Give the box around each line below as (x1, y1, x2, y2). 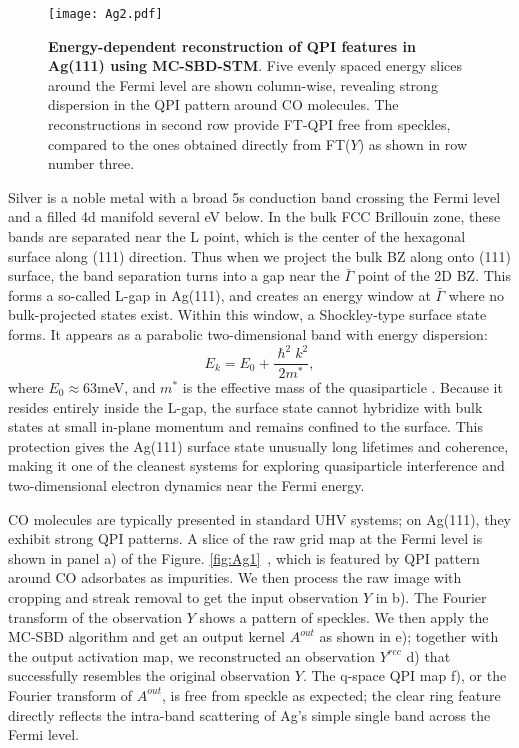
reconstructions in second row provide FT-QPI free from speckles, (48, 114, 451, 135)
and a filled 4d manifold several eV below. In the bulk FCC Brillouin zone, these (8, 206, 501, 227)
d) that (406, 645, 451, 666)
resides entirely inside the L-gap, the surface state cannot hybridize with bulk (8, 396, 483, 417)
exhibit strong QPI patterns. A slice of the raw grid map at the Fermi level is (8, 528, 483, 549)
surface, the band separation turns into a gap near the (8, 265, 340, 286)
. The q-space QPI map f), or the (302, 665, 507, 686)
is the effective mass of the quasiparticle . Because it (182, 377, 503, 397)
